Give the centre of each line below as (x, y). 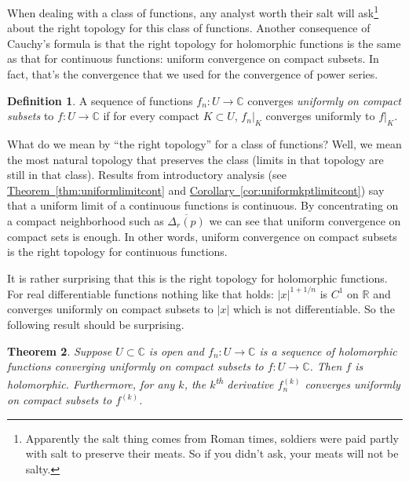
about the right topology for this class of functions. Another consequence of (189, 28)
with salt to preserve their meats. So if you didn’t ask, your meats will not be (212, 453)
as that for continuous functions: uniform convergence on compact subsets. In (193, 58)
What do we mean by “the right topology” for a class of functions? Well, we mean (204, 144)
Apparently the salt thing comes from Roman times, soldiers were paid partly (212, 438)
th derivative (245, 383)
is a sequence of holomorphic (328, 351)
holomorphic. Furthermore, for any (91, 384)
